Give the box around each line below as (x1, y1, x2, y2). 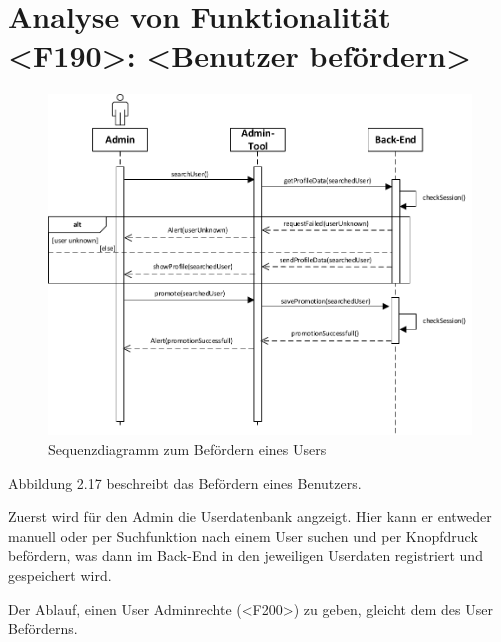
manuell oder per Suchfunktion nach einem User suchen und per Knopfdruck (8, 525, 478, 546)
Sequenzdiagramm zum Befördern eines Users (48, 439, 327, 460)
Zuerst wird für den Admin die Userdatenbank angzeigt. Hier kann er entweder (8, 506, 492, 527)
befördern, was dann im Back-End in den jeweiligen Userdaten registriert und (8, 545, 483, 566)
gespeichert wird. (8, 564, 112, 585)
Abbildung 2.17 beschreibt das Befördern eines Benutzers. (8, 472, 362, 493)
